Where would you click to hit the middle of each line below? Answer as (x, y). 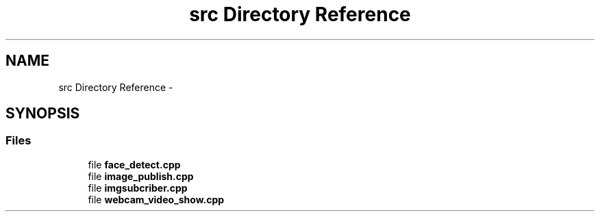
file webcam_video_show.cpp (156, 199)
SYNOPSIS (43, 114)
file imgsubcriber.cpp (138, 188)
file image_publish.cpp (141, 176)
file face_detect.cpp (134, 164)
